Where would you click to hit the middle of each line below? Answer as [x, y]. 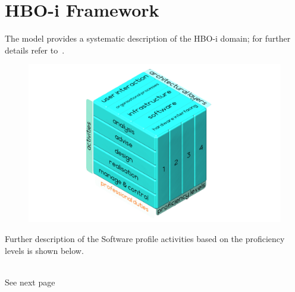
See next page [30, 282]
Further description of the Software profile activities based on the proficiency [145, 238]
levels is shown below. [44, 250]
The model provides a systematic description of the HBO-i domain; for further [148, 38]
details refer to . [35, 50]
